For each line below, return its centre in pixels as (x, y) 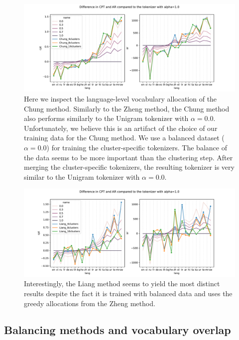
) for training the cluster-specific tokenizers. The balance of (137, 147)
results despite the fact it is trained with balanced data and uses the (128, 293)
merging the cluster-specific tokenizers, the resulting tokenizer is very (129, 167)
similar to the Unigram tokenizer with (82, 176)
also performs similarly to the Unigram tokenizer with (106, 118)
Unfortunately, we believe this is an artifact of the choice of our (121, 128)
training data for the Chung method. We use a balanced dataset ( (124, 138)
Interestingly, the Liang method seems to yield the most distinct (122, 283)
